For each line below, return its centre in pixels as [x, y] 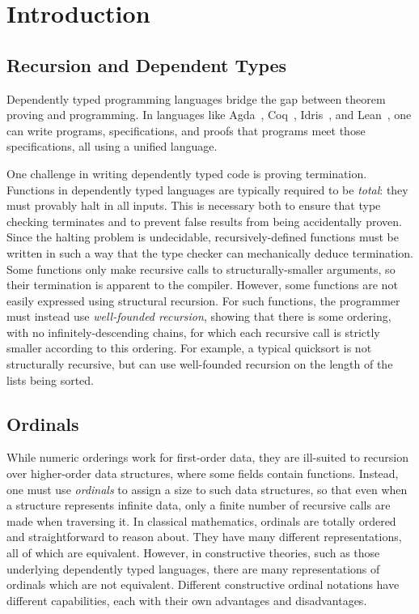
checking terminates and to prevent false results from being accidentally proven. [204, 221]
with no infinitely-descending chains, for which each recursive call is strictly [193, 332]
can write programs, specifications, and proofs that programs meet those [186, 130]
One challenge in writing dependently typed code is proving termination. [187, 173]
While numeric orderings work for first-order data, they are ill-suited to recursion [207, 457]
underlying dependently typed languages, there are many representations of [193, 568]
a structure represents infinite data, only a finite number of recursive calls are [199, 505]
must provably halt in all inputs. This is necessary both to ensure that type [194, 205]
